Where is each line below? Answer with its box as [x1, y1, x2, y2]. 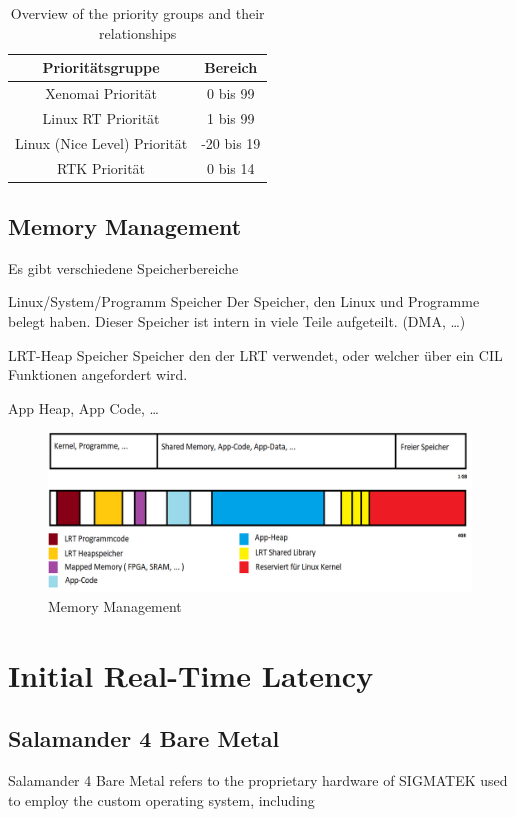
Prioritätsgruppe [42, 57, 160, 78]
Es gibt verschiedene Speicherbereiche [8, 257, 239, 278]
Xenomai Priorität [45, 83, 158, 104]
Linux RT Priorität [42, 107, 160, 128]
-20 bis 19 [201, 132, 261, 153]
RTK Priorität [57, 157, 146, 178]
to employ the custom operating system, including [8, 789, 315, 810]
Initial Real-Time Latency [8, 654, 374, 695]
